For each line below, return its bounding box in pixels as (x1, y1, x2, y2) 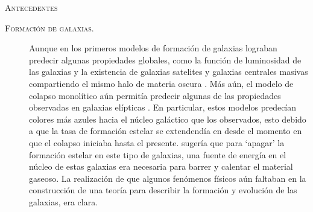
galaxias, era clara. (29, 195, 98, 208)
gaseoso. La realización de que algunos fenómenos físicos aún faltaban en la (29, 172, 306, 184)
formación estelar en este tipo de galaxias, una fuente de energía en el (29, 148, 286, 161)
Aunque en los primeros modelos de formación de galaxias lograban (29, 42, 277, 54)
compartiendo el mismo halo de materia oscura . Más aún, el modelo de (29, 77, 294, 89)
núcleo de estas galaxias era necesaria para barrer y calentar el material (29, 160, 293, 173)
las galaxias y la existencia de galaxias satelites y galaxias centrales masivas (29, 65, 308, 78)
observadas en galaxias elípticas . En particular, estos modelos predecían (29, 101, 297, 114)
